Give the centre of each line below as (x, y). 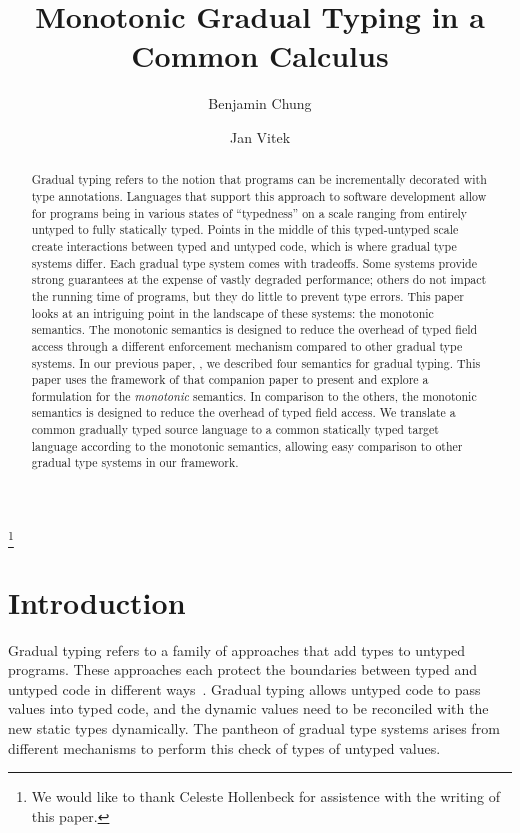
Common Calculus (260, 55)
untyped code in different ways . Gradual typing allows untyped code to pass (244, 688)
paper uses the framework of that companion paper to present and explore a (230, 379)
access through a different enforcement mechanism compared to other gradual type (247, 345)
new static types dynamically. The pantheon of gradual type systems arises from (254, 727)
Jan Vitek (260, 136)
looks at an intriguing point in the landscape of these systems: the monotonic (232, 312)
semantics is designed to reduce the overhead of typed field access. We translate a (243, 412)
